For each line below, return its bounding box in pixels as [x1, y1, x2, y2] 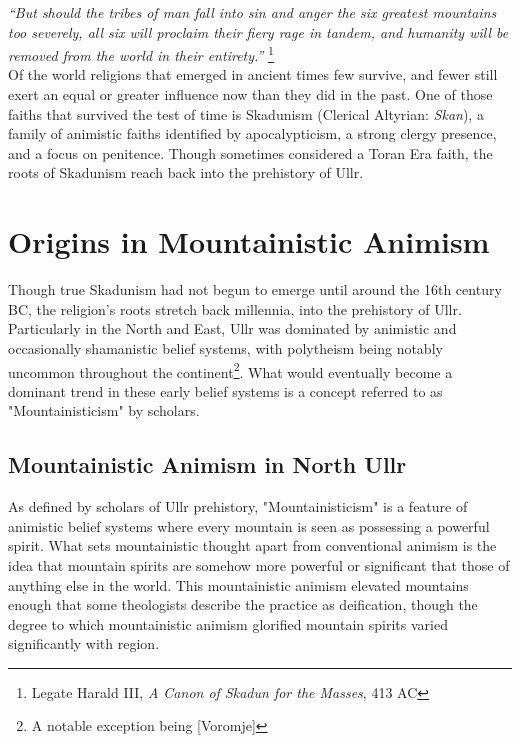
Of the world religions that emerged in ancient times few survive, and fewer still [8, 64, 498, 85]
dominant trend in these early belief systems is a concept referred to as [8, 380, 443, 401]
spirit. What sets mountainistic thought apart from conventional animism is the [8, 535, 497, 556]
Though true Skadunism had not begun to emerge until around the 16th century [8, 279, 502, 300]
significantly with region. [8, 633, 160, 654]
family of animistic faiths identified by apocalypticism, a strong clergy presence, [8, 123, 497, 144]
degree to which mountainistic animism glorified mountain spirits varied [8, 613, 448, 634]
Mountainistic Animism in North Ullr [8, 449, 407, 480]
